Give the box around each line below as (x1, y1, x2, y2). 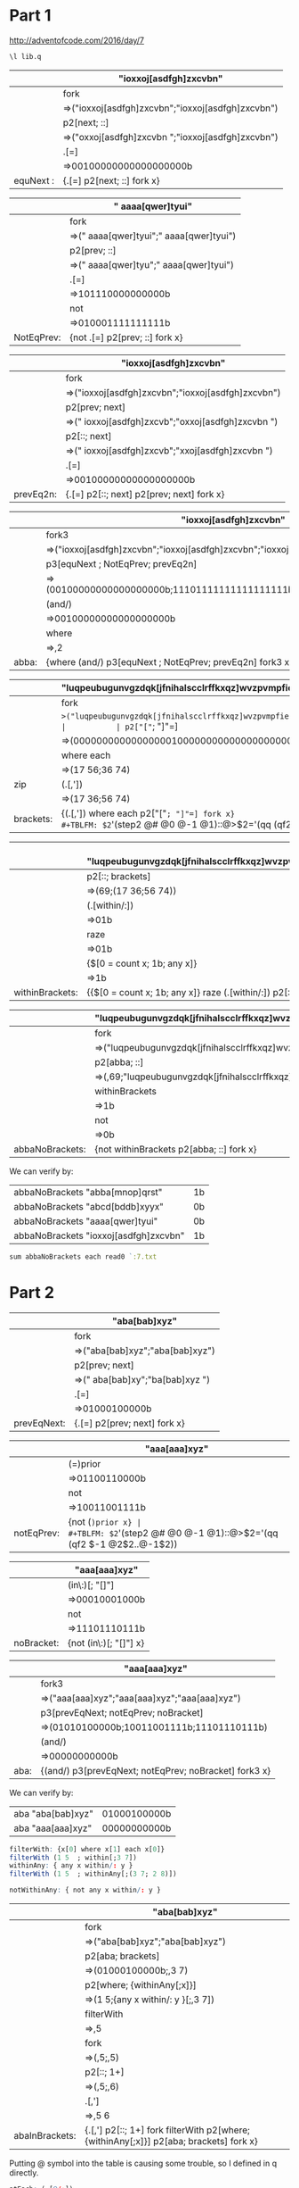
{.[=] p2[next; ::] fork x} (62, 174, 160, 187)
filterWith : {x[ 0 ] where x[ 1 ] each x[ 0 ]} (9, 1844, 166, 1853)
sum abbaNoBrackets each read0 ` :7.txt (9, 1252, 158, 1261)
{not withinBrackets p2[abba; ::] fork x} (94, 1143, 257, 1155)
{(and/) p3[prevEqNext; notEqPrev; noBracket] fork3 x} (40, 1764, 271, 1776)
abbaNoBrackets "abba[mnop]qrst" (13, 1186, 163, 1198)
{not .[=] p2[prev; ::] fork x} (69, 331, 183, 344)
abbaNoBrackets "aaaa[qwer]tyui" (13, 1215, 158, 1227)
